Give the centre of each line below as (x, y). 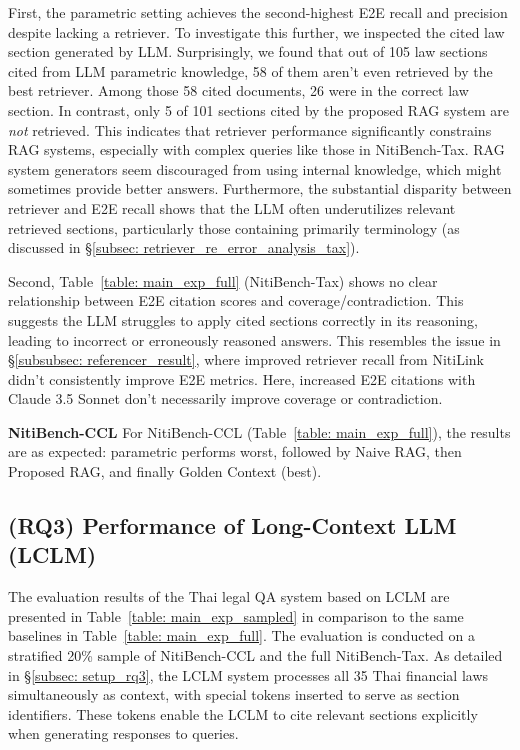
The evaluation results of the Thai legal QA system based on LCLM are (229, 596)
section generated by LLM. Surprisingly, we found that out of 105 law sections (248, 51)
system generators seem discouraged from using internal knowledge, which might (255, 168)
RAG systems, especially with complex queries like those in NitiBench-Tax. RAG (256, 149)
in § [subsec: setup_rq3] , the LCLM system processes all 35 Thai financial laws (248, 674)
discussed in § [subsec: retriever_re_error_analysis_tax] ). (184, 247)
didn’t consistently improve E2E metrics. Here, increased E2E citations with (242, 378)
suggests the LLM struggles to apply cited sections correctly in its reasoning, (243, 319)
